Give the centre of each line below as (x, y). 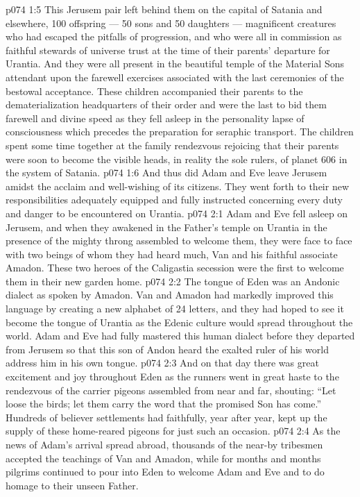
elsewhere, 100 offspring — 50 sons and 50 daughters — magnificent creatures (171, 23)
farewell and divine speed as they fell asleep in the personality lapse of (155, 118)
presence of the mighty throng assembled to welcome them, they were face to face (179, 241)
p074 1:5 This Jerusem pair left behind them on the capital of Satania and (164, 9)
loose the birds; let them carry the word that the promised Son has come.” (164, 404)
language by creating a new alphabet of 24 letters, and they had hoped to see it (175, 309)
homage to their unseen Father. (72, 485)
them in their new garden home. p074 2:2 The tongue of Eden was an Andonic (173, 281)
